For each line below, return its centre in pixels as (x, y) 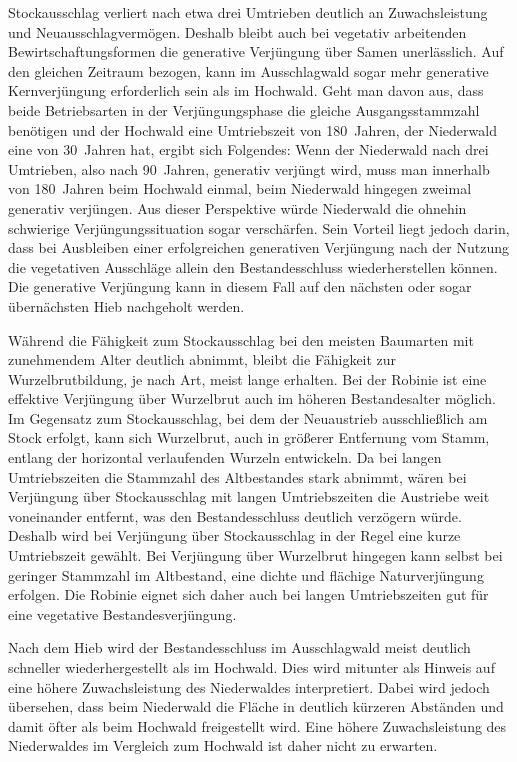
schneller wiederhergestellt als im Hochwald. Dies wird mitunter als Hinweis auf (251, 667)
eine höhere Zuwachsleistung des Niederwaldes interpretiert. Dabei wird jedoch (249, 686)
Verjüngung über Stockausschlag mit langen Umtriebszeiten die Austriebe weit (249, 496)
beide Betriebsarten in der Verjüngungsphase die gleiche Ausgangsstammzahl (244, 109)
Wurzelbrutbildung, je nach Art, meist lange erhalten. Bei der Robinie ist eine (247, 378)
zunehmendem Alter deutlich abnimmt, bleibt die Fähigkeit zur (202, 359)
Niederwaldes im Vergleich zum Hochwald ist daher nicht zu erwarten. (223, 745)
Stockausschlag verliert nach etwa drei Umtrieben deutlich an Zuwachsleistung (248, 12)
